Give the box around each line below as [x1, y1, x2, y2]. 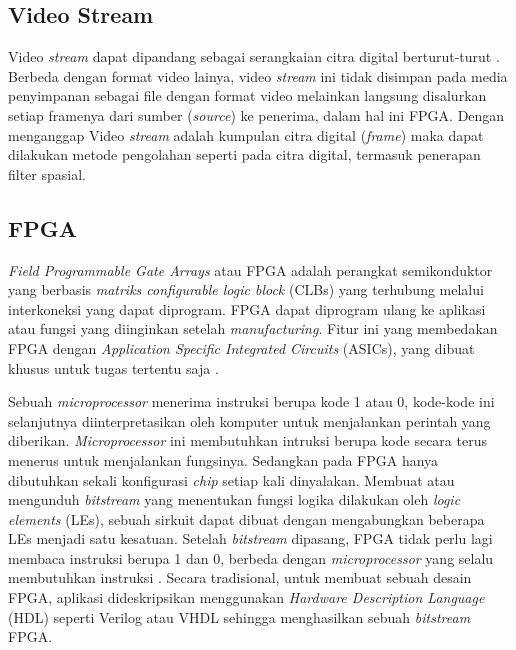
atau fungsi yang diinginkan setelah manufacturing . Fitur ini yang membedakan [8, 318, 498, 339]
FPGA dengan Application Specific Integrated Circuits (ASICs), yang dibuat [8, 337, 475, 358]
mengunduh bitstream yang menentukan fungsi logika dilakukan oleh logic [8, 489, 461, 510]
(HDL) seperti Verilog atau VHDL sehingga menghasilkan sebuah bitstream [8, 606, 471, 627]
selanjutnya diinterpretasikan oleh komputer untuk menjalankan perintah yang [8, 410, 491, 431]
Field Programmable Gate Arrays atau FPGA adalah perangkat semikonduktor [8, 259, 493, 280]
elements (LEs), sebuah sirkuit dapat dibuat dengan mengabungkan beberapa [8, 508, 485, 529]
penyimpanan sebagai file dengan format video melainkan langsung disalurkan [8, 85, 487, 106]
